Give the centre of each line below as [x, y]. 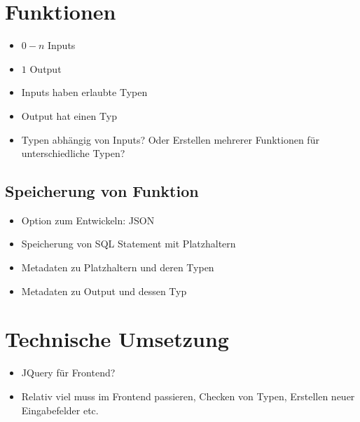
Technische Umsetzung [117, 339]
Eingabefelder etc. [60, 410]
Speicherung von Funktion [102, 191]
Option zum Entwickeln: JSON [88, 220]
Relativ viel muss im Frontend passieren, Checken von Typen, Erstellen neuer [188, 396]
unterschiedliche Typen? [73, 153]
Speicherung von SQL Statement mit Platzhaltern [129, 244]
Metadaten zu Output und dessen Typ [104, 291]
